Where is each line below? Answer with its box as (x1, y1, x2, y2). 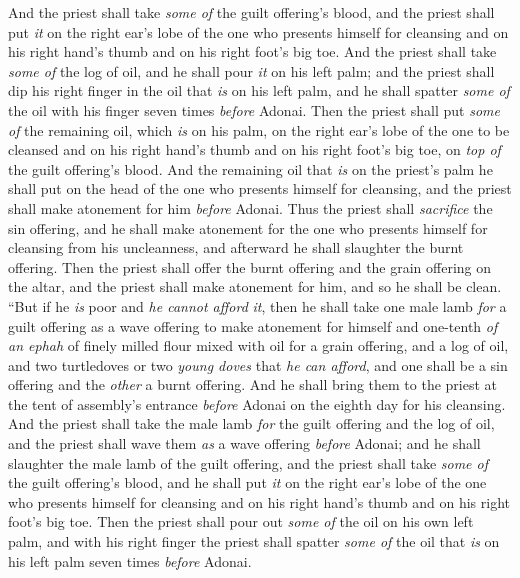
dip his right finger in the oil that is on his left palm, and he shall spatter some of (8, 80, 510, 101)
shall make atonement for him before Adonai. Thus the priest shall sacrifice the (8, 197, 493, 218)
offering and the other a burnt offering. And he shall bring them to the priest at (8, 374, 498, 395)
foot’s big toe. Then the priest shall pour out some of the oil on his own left (8, 511, 474, 532)
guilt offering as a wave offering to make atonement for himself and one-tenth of (8, 315, 498, 336)
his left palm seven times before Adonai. (8, 550, 252, 571)
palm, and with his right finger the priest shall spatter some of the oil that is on (8, 531, 500, 552)
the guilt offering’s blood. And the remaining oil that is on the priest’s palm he (8, 158, 493, 179)
